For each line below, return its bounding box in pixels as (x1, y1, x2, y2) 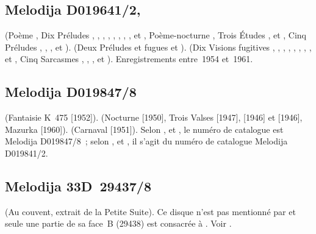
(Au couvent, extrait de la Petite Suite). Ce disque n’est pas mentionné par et (5, 205, 296, 218)
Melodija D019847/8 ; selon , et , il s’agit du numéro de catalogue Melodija (5, 135, 288, 147)
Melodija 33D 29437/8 (5, 176, 151, 195)
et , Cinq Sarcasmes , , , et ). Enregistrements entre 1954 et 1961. (5, 52, 253, 65)
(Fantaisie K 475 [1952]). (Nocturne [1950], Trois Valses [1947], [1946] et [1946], (5, 111, 303, 124)
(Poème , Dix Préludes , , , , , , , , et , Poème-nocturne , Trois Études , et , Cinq (5, 29, 307, 41)
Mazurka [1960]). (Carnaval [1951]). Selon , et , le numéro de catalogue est (5, 122, 284, 135)
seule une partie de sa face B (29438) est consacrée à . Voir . (5, 217, 232, 230)
